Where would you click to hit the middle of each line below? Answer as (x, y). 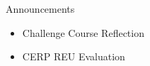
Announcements (40, 9)
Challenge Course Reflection (83, 32)
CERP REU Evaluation (74, 56)
